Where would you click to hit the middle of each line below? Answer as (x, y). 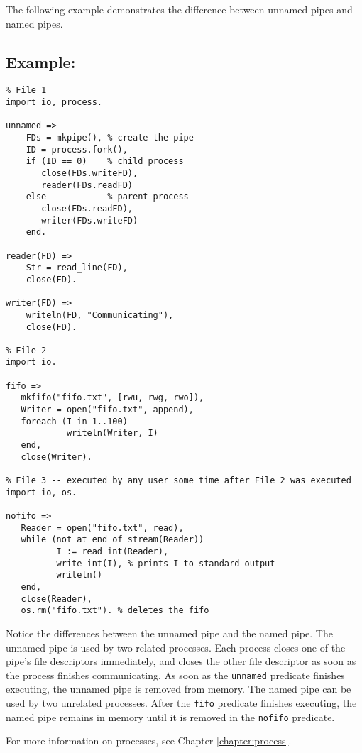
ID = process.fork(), (77, 149)
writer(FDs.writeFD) (90, 220)
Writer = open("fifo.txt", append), (107, 410)
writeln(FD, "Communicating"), (100, 315)
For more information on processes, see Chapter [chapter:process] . (149, 741)
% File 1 (26, 90)
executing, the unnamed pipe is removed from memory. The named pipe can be (179, 689)
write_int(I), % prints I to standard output (166, 563)
